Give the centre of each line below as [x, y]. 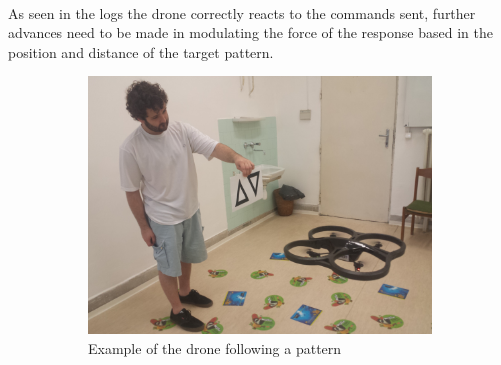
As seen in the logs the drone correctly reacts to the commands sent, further [242, 12]
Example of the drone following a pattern [215, 347]
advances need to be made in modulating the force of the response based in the [250, 32]
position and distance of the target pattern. [141, 51]
